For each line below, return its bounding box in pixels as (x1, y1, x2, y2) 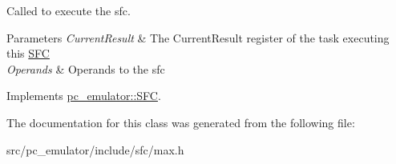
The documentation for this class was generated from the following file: (6, 114, 355, 130)
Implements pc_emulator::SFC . (6, 87, 161, 104)
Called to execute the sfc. (6, 2, 131, 18)
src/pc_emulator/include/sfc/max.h (6, 141, 184, 158)
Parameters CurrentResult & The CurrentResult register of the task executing (6, 29, 390, 46)
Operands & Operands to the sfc (6, 60, 165, 77)
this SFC (6, 45, 50, 62)
